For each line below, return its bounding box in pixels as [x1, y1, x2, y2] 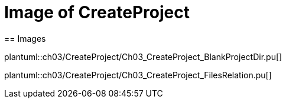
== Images [4, 33, 46, 44]
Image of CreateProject [4, 2, 190, 22]
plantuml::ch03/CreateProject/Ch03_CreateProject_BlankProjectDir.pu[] [4, 51, 282, 62]
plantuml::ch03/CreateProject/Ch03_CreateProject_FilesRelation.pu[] [4, 69, 272, 80]
